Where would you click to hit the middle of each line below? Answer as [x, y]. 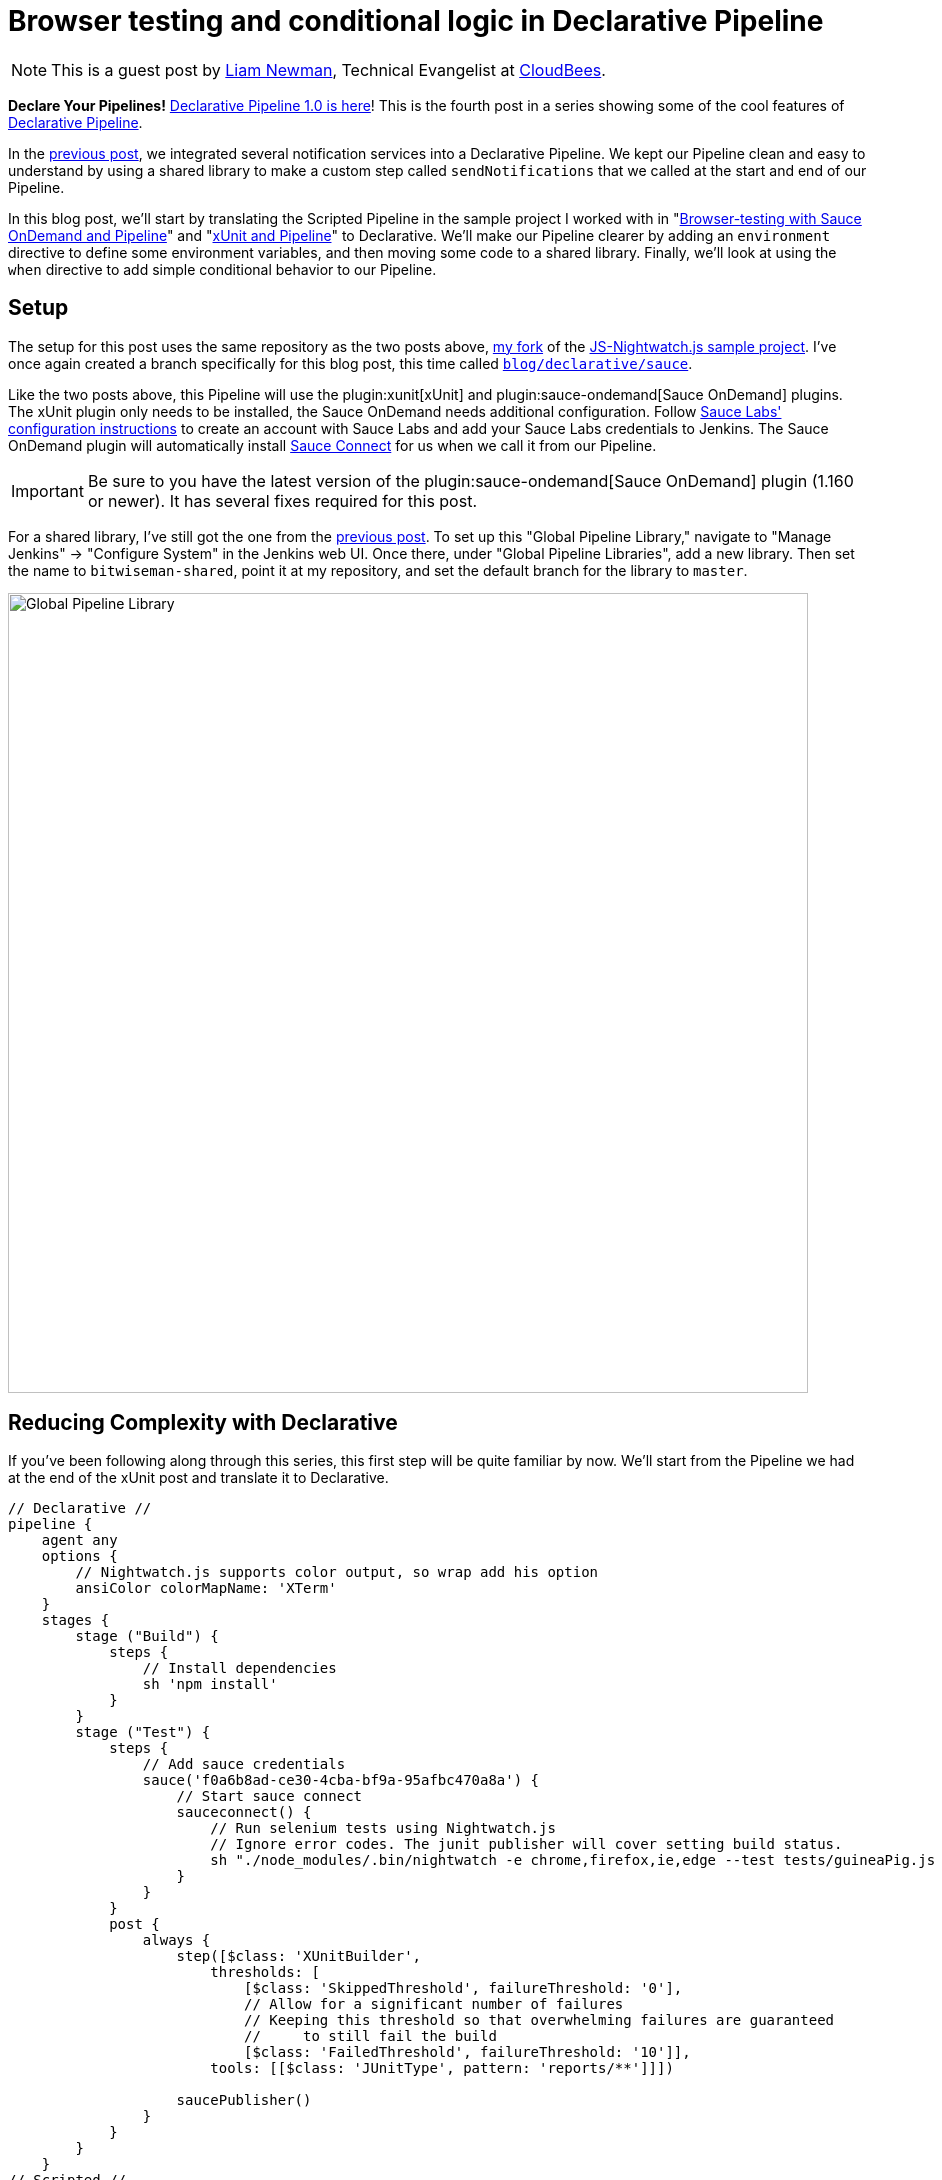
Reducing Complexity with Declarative [203, 1423]
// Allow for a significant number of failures [434, 2004]
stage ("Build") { [147, 1636]
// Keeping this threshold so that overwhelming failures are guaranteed [539, 2020]
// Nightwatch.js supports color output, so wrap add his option [337, 1572]
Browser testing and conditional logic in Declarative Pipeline [416, 21]
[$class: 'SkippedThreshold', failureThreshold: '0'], [463, 1988]
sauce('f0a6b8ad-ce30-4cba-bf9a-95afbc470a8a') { [341, 1780]
